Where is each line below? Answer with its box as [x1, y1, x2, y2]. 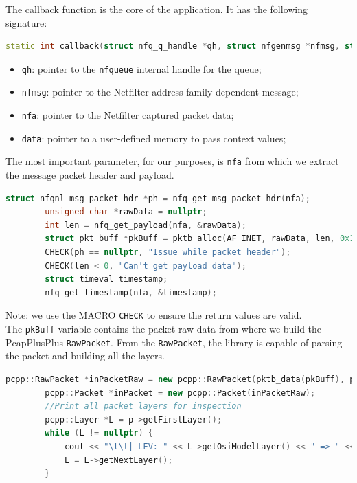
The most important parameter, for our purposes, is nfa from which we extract [5, 154, 339, 168]
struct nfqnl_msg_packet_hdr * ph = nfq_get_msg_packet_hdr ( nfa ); [5, 193, 310, 203]
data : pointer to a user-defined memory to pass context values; [21, 131, 286, 145]
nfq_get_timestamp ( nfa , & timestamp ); [45, 287, 217, 297]
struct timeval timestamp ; [45, 274, 168, 284]
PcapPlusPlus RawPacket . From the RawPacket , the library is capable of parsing [5, 335, 343, 349]
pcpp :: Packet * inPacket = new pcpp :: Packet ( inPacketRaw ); [45, 387, 316, 398]
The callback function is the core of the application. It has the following [5, 2, 308, 16]
